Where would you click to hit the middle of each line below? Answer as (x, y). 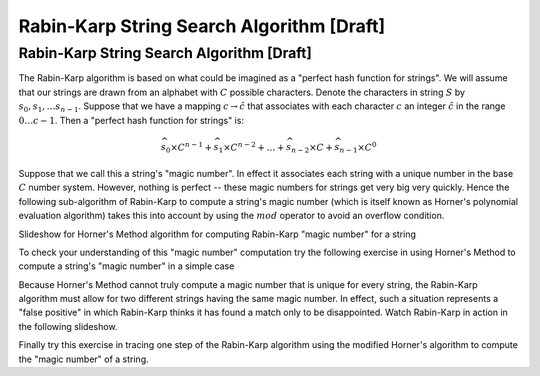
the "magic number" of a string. (83, 359)
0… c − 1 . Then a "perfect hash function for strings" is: (131, 120)
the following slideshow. (68, 326)
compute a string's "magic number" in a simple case (126, 266)
